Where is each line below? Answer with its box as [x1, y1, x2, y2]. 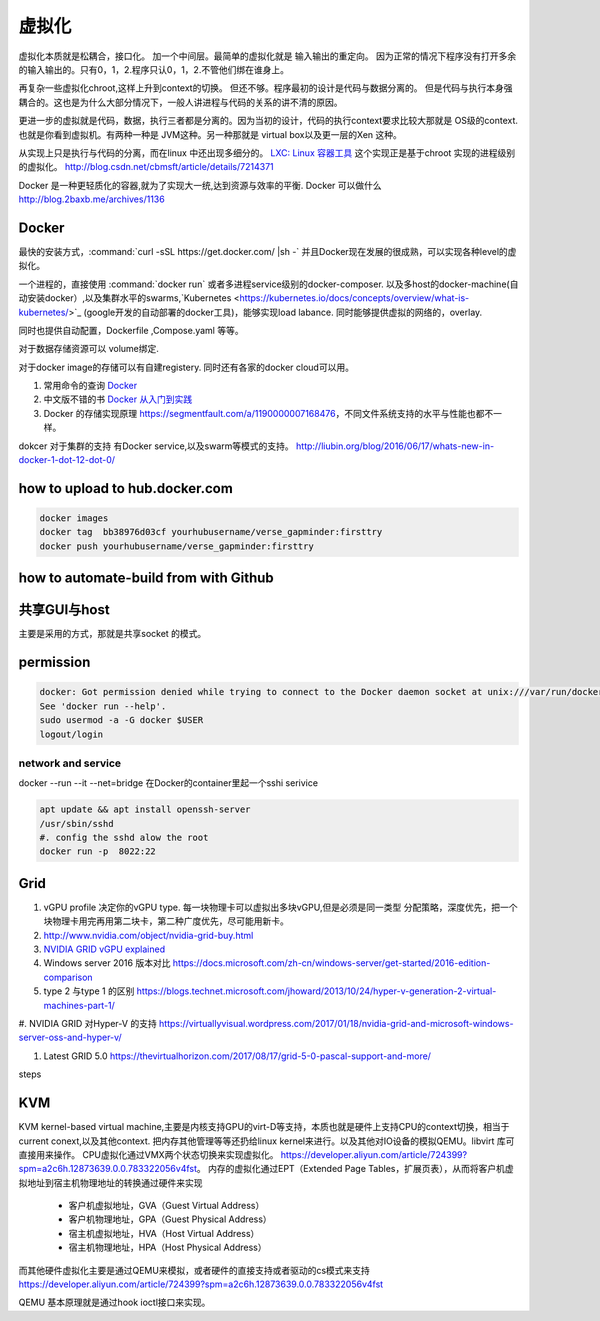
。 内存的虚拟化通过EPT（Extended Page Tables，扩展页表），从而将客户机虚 [196, 1163, 514, 1175]
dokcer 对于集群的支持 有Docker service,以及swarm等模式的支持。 [18, 440, 294, 452]
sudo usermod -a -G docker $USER [39, 715, 204, 726]
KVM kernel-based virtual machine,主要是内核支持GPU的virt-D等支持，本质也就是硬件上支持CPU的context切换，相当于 [18, 1121, 510, 1133]
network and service [18, 756, 122, 770]
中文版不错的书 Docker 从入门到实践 [43, 393, 193, 405]
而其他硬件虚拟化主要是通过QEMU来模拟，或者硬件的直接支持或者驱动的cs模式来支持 [18, 1264, 370, 1276]
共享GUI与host [18, 601, 110, 619]
